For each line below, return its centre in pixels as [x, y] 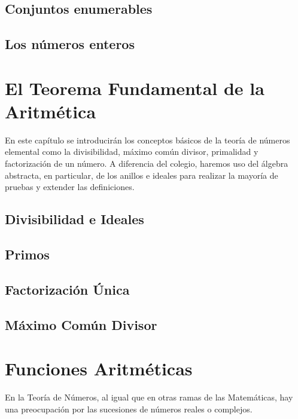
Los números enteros [70, 44]
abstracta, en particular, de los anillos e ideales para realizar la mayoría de [142, 175]
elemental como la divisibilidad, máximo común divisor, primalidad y [132, 152]
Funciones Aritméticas [99, 368]
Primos [27, 254]
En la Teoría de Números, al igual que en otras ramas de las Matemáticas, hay [149, 397]
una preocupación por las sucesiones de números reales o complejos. [129, 409]
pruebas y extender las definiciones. [70, 187]
